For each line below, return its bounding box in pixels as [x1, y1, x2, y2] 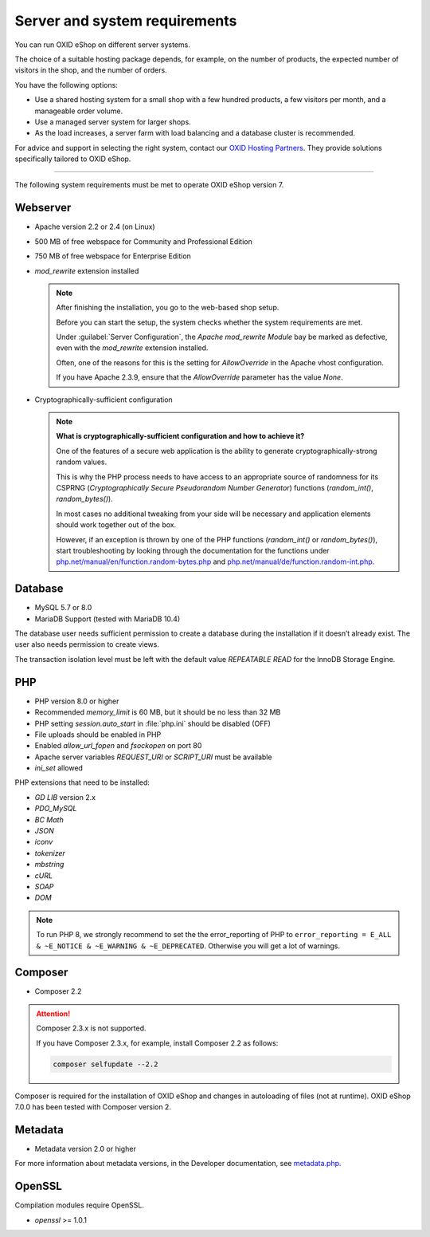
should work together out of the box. [56, 520, 177, 530]
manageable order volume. [34, 106, 123, 116]
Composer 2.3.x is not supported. [36, 1023, 147, 1033]
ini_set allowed [34, 763, 84, 773]
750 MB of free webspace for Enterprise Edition [34, 251, 191, 261]
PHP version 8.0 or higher [34, 696, 119, 706]
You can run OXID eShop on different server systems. [14, 40, 190, 49]
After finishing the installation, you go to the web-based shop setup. [56, 303, 279, 313]
